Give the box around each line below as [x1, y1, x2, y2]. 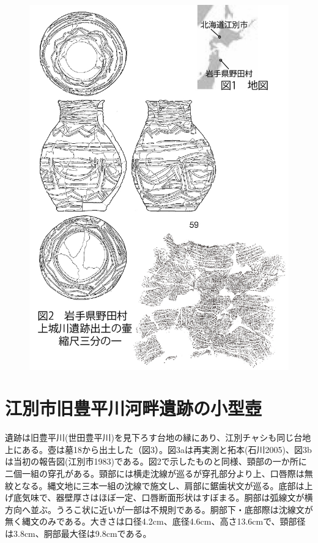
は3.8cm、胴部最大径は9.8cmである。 [5, 527, 152, 540]
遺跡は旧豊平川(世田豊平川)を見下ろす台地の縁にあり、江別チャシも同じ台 [5, 431, 303, 444]
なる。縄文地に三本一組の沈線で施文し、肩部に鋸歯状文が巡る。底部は [21, 479, 305, 492]
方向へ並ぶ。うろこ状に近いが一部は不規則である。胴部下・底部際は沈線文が [5, 503, 313, 515]
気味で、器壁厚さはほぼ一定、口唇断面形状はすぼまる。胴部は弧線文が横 [21, 491, 313, 504]
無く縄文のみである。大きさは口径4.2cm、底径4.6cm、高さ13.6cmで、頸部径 [5, 515, 306, 528]
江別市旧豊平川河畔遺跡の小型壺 [5, 395, 262, 421]
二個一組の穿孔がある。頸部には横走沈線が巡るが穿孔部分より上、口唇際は [5, 467, 305, 480]
